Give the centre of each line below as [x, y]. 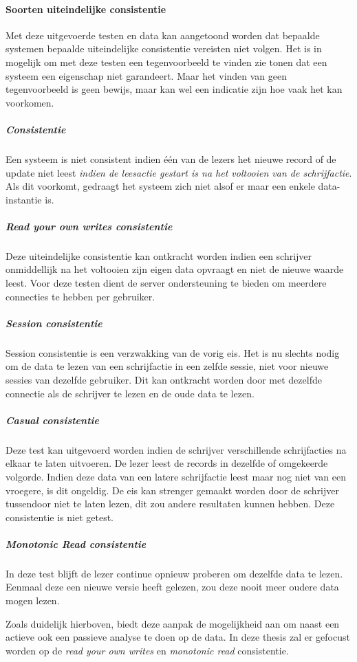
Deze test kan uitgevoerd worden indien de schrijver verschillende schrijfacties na [176, 449]
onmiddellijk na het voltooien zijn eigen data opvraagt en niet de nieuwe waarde [175, 269]
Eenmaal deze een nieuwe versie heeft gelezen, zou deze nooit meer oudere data [172, 587]
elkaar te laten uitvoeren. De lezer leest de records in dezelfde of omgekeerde [167, 463]
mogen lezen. [33, 600]
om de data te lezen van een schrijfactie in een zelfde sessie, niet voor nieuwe [167, 366]
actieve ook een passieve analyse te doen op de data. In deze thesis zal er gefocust [178, 637]
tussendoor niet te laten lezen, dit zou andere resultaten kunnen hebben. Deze [170, 504]
